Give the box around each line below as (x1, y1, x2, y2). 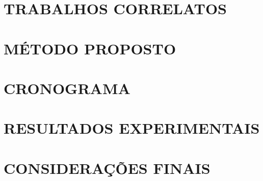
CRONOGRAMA (4, 77, 130, 98)
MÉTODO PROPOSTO (4, 38, 176, 58)
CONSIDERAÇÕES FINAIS (4, 157, 211, 178)
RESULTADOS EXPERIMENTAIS (4, 117, 260, 138)
